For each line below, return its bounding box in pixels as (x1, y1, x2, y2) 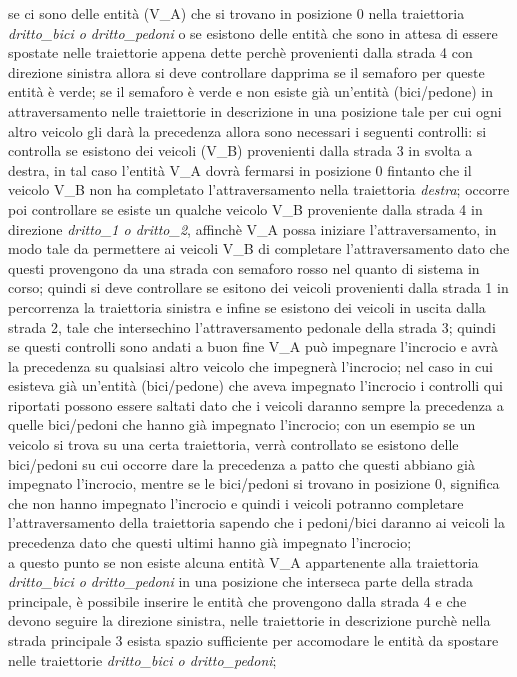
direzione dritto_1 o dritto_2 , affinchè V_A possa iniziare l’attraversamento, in (8, 218, 497, 239)
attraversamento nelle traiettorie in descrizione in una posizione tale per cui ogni (8, 100, 502, 121)
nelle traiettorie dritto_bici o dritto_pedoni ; (8, 649, 277, 670)
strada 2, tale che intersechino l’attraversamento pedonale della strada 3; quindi (8, 316, 496, 337)
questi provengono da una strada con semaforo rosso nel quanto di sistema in (8, 257, 480, 278)
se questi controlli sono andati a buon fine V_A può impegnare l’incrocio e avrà (8, 336, 499, 357)
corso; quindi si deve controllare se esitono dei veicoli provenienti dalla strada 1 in (8, 277, 509, 298)
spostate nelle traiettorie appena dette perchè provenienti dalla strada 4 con (8, 42, 473, 63)
